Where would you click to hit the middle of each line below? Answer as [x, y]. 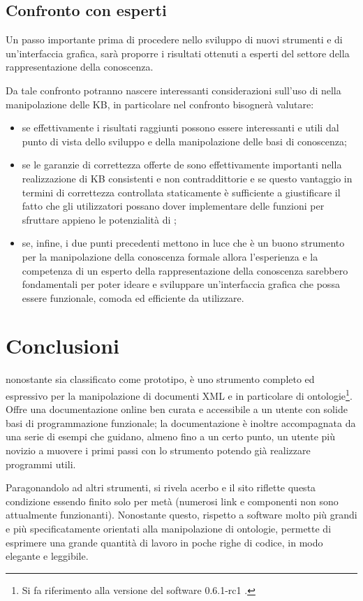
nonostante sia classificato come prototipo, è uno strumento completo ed [160, 379]
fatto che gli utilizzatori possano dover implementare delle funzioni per [173, 206]
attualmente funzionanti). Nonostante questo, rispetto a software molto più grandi [181, 515]
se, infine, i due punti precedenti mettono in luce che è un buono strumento [183, 243]
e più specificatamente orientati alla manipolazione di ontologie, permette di [169, 529]
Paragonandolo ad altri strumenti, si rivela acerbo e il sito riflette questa [161, 487]
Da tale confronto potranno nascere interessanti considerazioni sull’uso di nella [173, 90]
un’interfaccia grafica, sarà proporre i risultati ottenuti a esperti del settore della [178, 53]
